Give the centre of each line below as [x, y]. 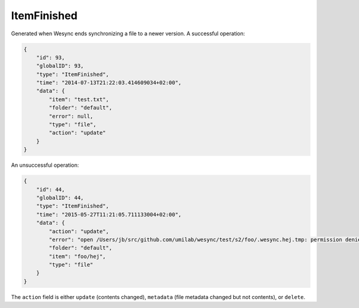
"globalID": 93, [60, 66]
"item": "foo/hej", [77, 256]
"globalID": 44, [60, 198]
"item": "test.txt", [79, 99]
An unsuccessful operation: [45, 165]
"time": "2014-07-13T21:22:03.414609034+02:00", [109, 83]
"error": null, [71, 116]
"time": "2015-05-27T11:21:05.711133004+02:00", [109, 214]
